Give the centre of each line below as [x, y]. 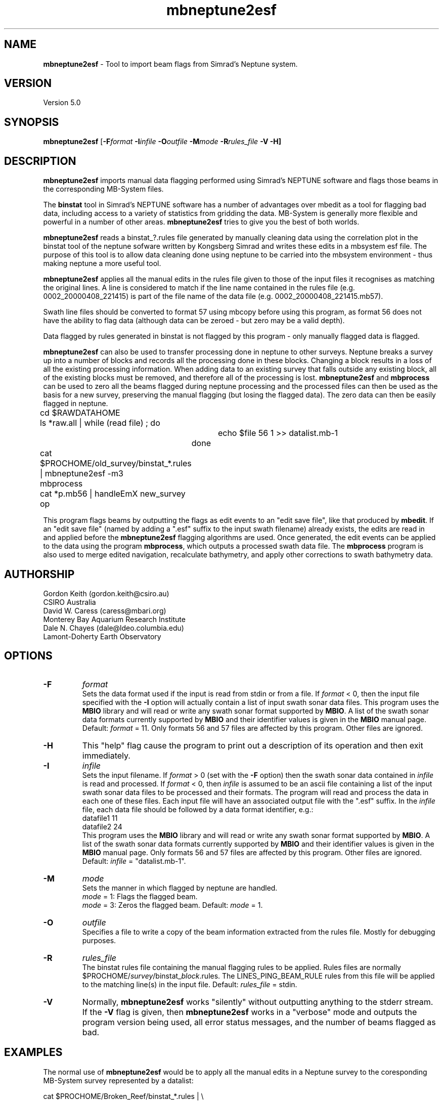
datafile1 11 [100, 818]
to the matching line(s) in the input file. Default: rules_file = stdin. [190, 984]
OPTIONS [28, 656]
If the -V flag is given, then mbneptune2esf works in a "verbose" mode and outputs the [250, 1012]
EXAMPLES [33, 1052]
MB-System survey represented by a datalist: [118, 1080]
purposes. [99, 940]
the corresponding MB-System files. [103, 189]
